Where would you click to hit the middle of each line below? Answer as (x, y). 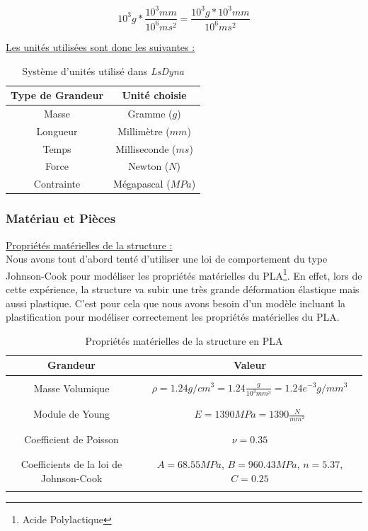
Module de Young (71, 414)
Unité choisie (154, 95)
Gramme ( (150, 113)
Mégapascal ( (142, 184)
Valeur (250, 365)
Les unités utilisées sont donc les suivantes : (100, 46)
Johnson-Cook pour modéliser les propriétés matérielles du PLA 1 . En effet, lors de (184, 274)
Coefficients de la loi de (71, 464)
